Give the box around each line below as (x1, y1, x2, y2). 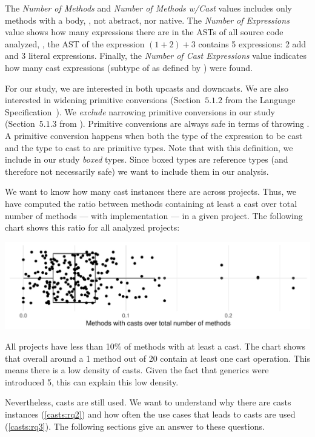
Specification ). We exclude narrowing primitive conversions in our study (5, 105, 275, 118)
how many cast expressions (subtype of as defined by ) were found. (5, 61, 253, 73)
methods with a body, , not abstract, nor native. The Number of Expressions (5, 13, 290, 26)
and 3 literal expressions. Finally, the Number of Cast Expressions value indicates (5, 49, 307, 62)
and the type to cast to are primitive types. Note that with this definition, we (5, 141, 293, 154)
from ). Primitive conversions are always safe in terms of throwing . (59, 117, 310, 130)
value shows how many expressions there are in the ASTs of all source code (5, 25, 283, 38)
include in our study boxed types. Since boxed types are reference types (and (5, 153, 288, 166)
